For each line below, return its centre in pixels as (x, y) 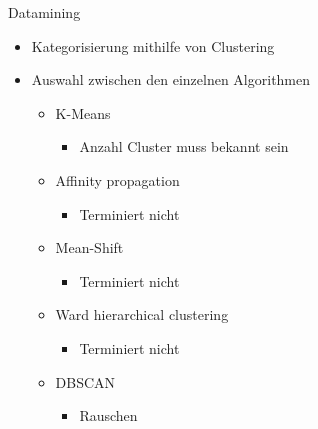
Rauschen (108, 415)
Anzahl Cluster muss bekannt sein (184, 146)
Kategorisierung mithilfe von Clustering (153, 45)
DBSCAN (85, 381)
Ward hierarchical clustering (142, 314)
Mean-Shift (89, 247)
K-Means (83, 112)
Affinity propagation (117, 179)
